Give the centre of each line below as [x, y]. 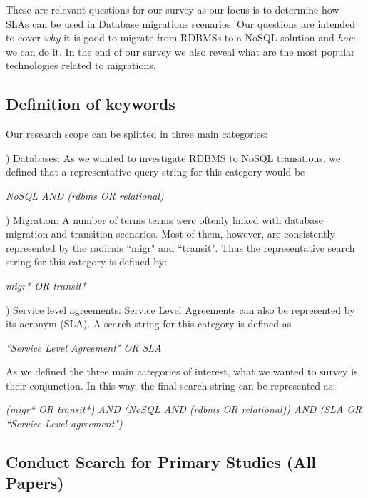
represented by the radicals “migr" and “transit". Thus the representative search [180, 247]
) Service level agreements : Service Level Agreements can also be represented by [180, 309]
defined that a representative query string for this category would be [155, 172]
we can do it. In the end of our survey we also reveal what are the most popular [180, 51]
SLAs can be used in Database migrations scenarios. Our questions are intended [180, 23]
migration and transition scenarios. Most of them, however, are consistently [170, 234]
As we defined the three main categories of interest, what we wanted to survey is [182, 371]
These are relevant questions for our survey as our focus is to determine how [173, 9]
